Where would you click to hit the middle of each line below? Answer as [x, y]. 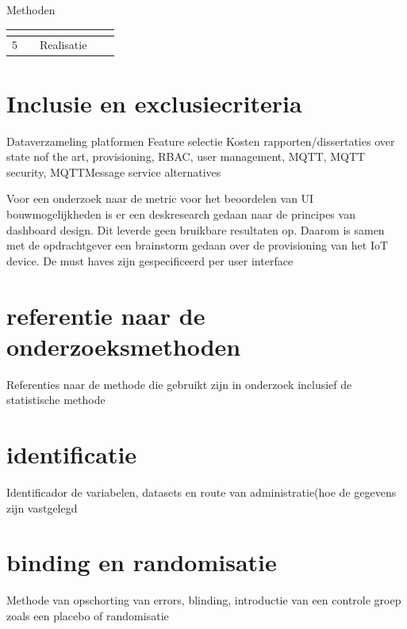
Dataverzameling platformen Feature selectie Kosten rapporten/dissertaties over [201, 141]
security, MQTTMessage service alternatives [114, 172]
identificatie [72, 454]
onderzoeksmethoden [124, 346]
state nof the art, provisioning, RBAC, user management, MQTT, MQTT [186, 156]
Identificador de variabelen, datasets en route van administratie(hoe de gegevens [202, 492]
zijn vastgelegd [42, 507]
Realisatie [63, 45]
